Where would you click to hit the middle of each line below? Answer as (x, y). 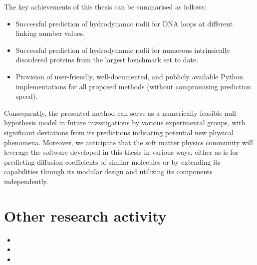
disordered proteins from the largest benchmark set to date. (107, 60)
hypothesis (20, 123)
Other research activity (85, 215)
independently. (26, 181)
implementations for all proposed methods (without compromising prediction (133, 86)
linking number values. (50, 33)
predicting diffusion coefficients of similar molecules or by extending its (113, 161)
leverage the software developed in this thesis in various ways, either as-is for (122, 152)
